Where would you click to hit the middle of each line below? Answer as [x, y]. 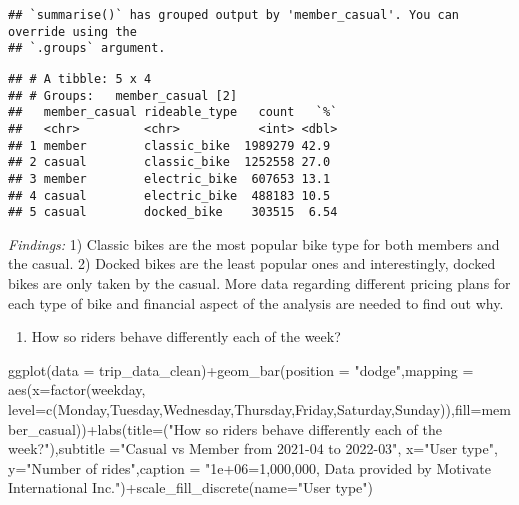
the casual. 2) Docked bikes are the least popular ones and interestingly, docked [252, 263]
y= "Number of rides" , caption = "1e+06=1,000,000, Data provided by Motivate [249, 467]
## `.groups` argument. [87, 48]
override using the [72, 31]
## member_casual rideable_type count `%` [173, 112]
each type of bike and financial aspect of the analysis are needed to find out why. [256, 302]
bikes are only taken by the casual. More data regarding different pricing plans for [259, 283]
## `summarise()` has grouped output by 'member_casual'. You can [234, 15]
